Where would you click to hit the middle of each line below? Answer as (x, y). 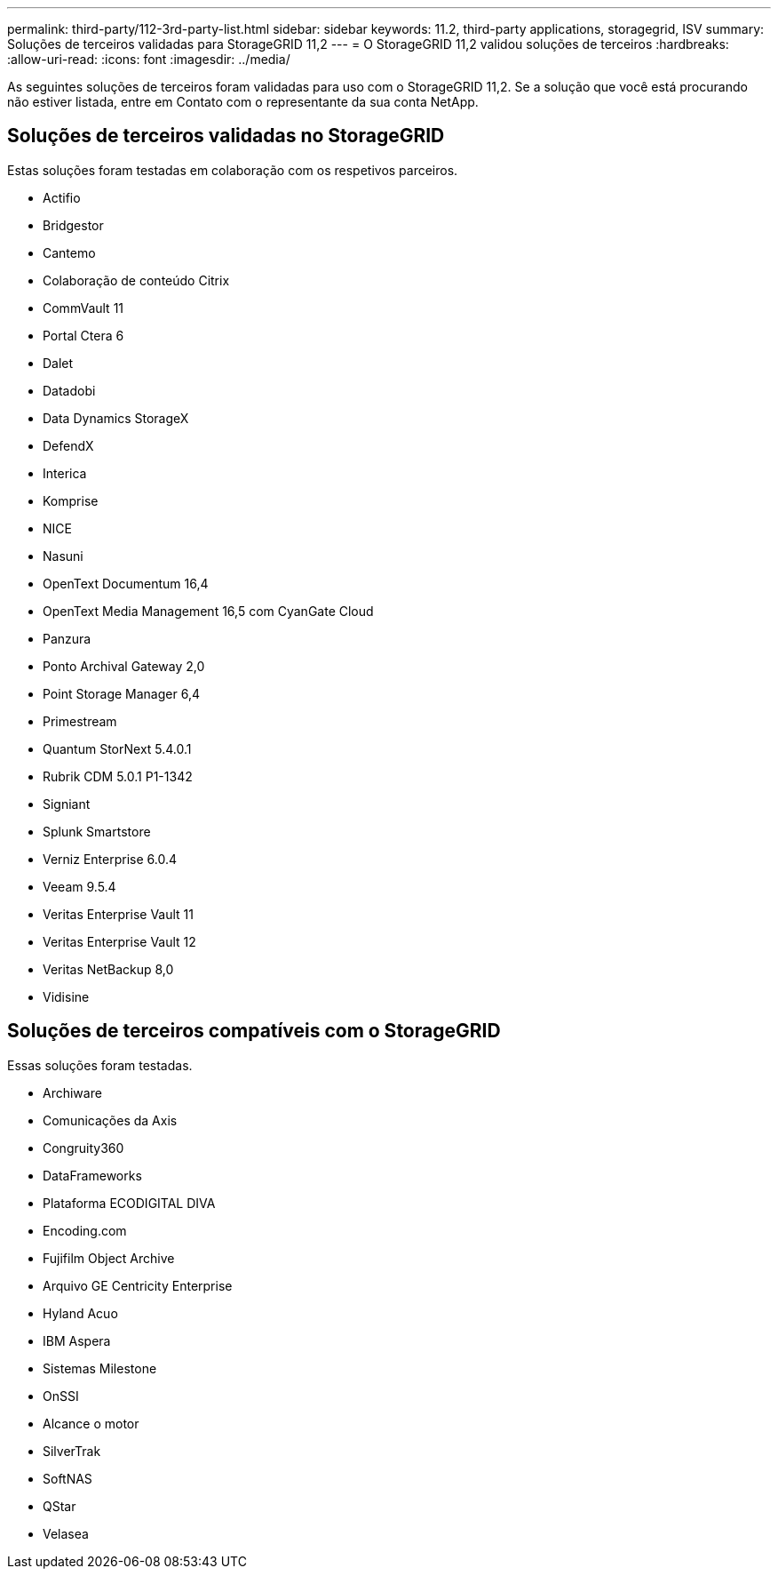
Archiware (72, 1092)
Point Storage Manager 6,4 (121, 693)
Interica (65, 473)
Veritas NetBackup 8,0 (108, 969)
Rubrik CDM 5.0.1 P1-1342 (118, 776)
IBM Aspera (77, 1340)
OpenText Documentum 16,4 (126, 583)
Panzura (67, 638)
